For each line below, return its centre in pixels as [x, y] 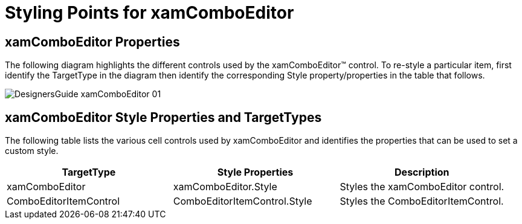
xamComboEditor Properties [92, 42]
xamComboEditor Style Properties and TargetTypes [163, 117]
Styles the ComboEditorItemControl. [422, 201]
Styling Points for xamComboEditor [150, 13]
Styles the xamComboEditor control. [422, 187]
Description [422, 172]
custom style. [32, 151]
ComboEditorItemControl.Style [243, 201]
